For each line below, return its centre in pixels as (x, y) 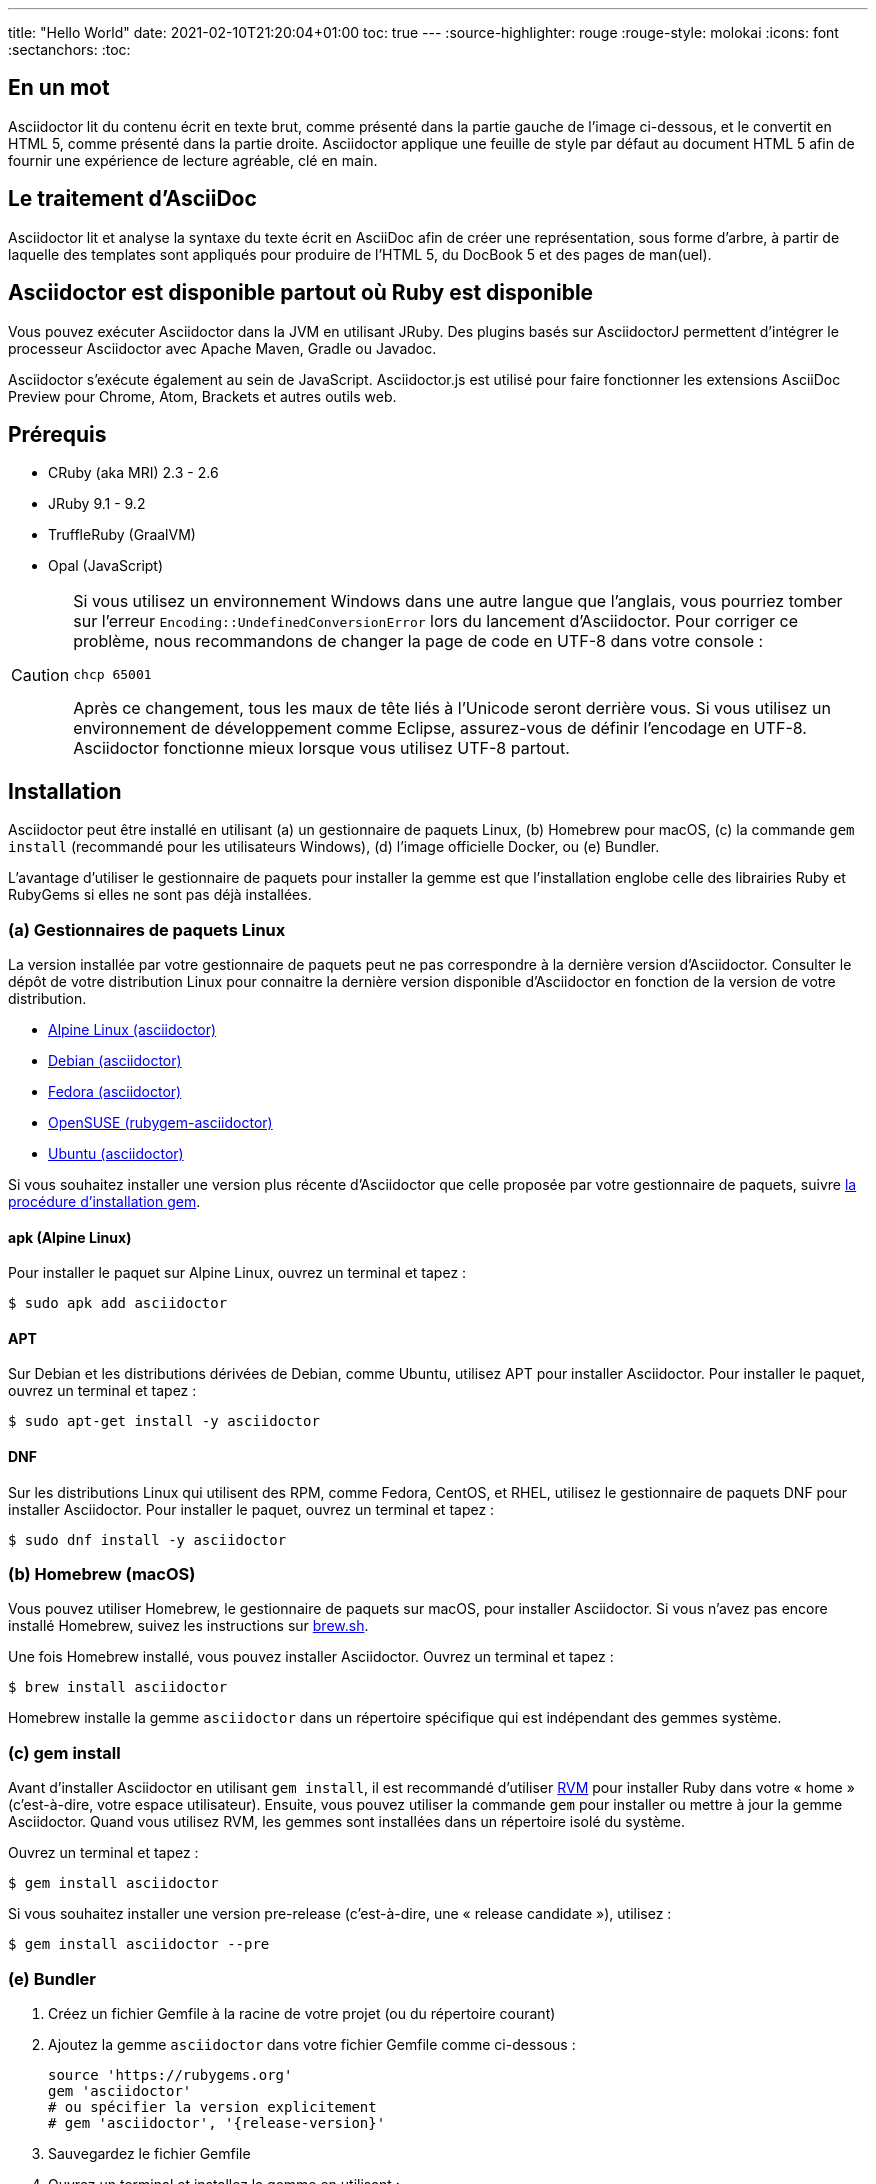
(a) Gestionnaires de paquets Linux (147, 929)
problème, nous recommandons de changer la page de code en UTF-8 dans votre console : (418, 641)
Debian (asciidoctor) (115, 1060)
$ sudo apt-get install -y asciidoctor (164, 1421)
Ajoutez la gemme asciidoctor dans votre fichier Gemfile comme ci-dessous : (312, 2044)
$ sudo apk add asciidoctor (118, 1303)
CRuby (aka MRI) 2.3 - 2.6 (133, 473)
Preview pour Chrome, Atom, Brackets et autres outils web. (202, 396)
